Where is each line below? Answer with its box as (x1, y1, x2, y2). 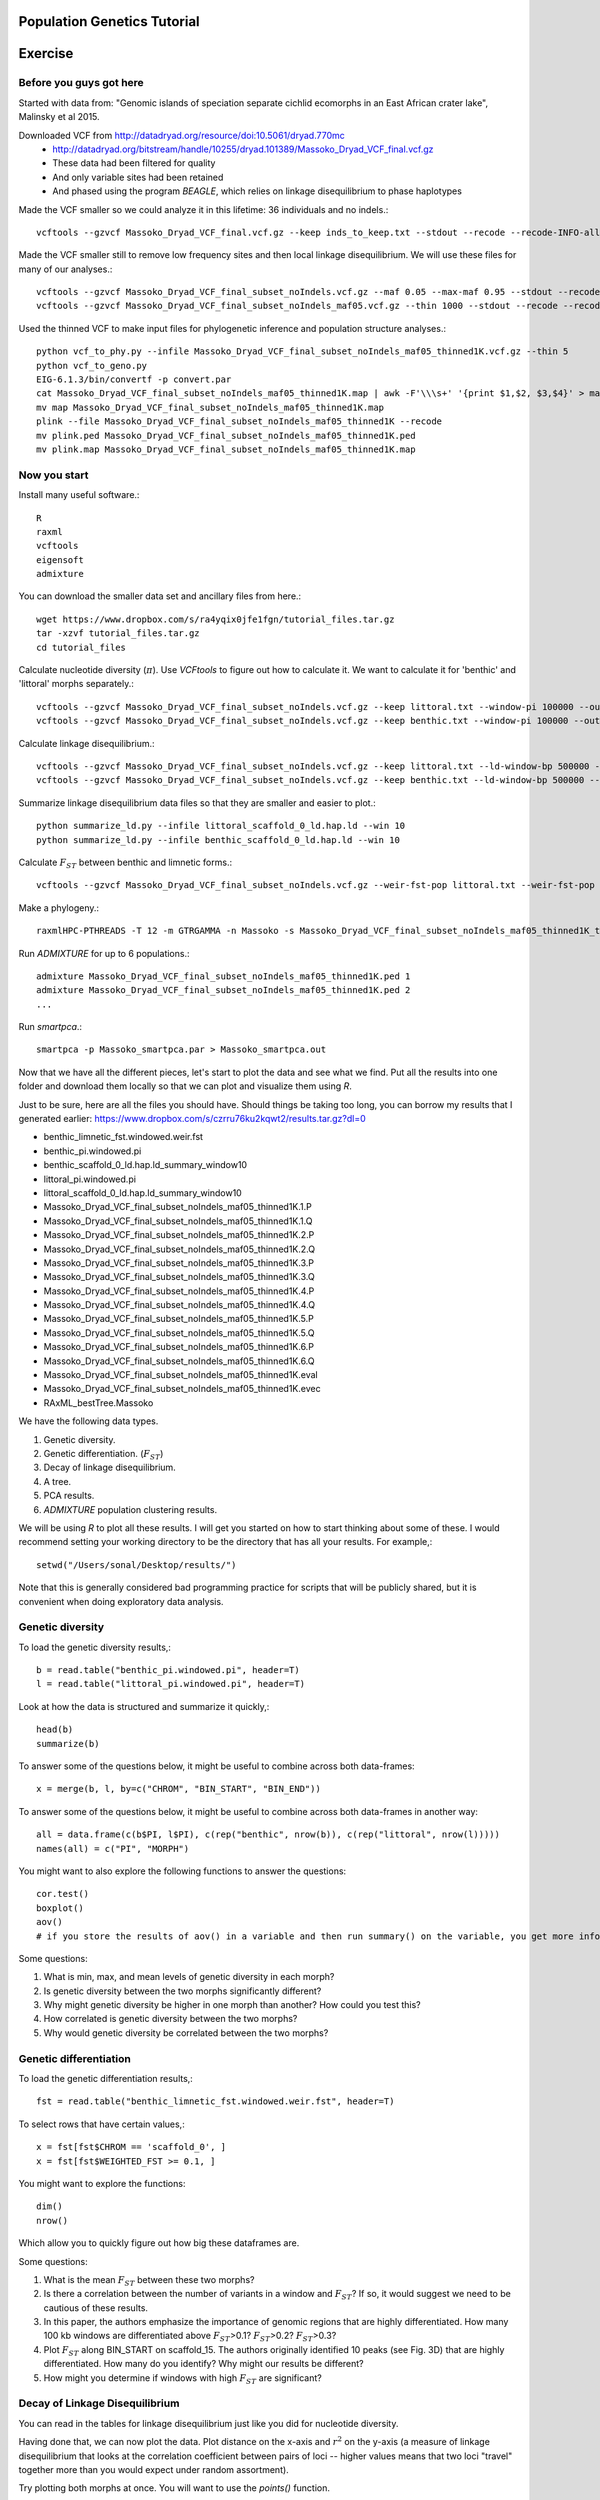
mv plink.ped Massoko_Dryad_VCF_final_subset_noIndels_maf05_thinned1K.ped (36, 430, 416, 441)
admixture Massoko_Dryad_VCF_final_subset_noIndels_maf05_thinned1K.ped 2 (36, 985, 411, 996)
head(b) (36, 1724, 74, 1735)
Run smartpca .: (18, 1021, 83, 1033)
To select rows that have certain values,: (18, 2118, 185, 2130)
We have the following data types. (18, 1415, 159, 1427)
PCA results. (43, 1490, 95, 1502)
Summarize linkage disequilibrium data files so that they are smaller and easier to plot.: (18, 796, 376, 809)
